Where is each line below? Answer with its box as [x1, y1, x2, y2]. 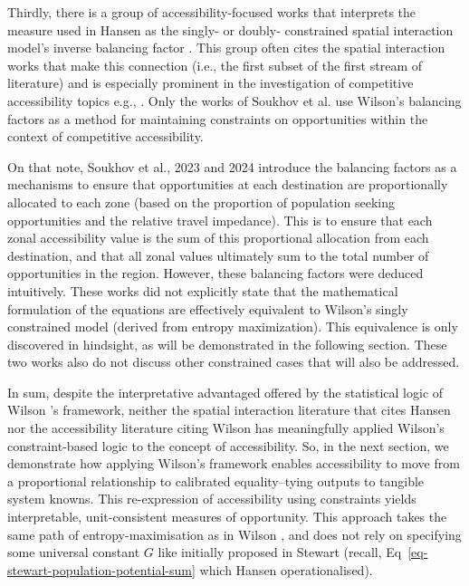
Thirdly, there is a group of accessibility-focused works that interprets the [7, 3, 416, 21]
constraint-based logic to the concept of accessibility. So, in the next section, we [7, 436, 449, 455]
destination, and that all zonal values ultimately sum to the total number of [7, 245, 429, 264]
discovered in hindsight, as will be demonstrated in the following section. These [7, 334, 447, 353]
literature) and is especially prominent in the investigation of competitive [7, 73, 414, 92]
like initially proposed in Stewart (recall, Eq [158, 543, 402, 562]
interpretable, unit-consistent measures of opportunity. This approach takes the [7, 507, 447, 526]
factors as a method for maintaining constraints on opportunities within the [7, 109, 428, 128]
